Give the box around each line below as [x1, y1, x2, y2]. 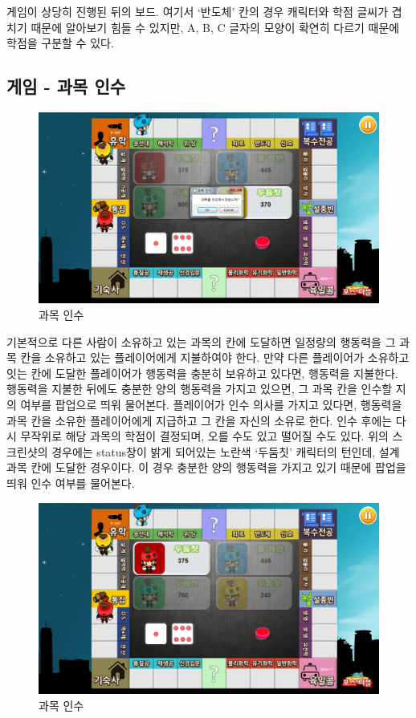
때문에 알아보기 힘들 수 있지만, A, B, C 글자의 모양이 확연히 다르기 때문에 [31, 18, 400, 35]
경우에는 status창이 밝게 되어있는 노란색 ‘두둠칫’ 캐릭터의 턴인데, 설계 [51, 443, 400, 460]
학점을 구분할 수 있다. [6, 34, 114, 51]
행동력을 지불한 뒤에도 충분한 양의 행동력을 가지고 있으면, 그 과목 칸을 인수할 [6, 380, 393, 397]
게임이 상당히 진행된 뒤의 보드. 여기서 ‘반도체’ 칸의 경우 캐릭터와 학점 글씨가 [6, 3, 389, 19]
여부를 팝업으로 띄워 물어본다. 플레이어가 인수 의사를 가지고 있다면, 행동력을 [20, 396, 402, 413]
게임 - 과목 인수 [6, 74, 126, 99]
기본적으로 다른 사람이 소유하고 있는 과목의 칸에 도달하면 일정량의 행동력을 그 [6, 333, 396, 350]
